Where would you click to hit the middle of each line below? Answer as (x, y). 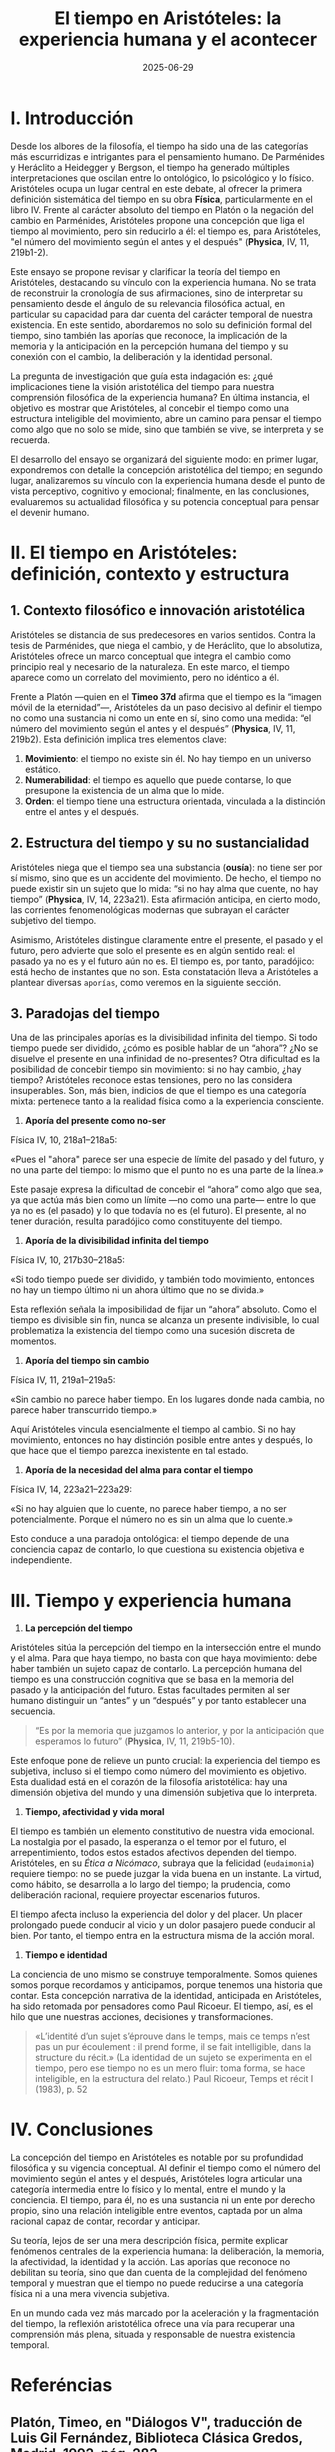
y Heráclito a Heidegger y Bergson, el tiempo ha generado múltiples (150, 167)
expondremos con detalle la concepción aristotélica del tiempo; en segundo (166, 469)
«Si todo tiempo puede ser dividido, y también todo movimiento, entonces (162, 1279)
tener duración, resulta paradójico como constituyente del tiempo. (146, 1221)
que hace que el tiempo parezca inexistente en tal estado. (129, 1451)
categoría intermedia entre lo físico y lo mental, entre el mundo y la (148, 2189)
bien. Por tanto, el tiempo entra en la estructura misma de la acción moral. (162, 1936)
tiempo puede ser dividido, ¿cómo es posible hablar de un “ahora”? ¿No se (164, 1048)
